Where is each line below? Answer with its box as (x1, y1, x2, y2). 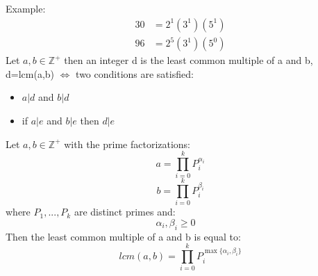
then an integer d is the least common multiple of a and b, (64, 53, 313, 67)
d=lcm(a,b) (6, 66, 55, 81)
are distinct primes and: (74, 204, 176, 219)
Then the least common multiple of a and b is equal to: (6, 229, 241, 243)
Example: (6, 1, 46, 15)
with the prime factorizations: (64, 136, 191, 151)
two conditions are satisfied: (76, 66, 194, 81)
